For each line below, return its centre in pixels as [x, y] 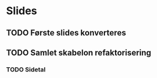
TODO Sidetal [26, 69]
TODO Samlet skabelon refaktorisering [79, 52]
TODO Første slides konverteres [66, 33]
